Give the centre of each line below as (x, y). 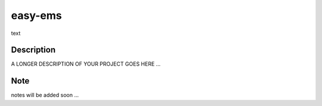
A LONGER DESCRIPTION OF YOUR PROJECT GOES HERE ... (86, 64)
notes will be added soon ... (45, 95)
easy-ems (36, 15)
